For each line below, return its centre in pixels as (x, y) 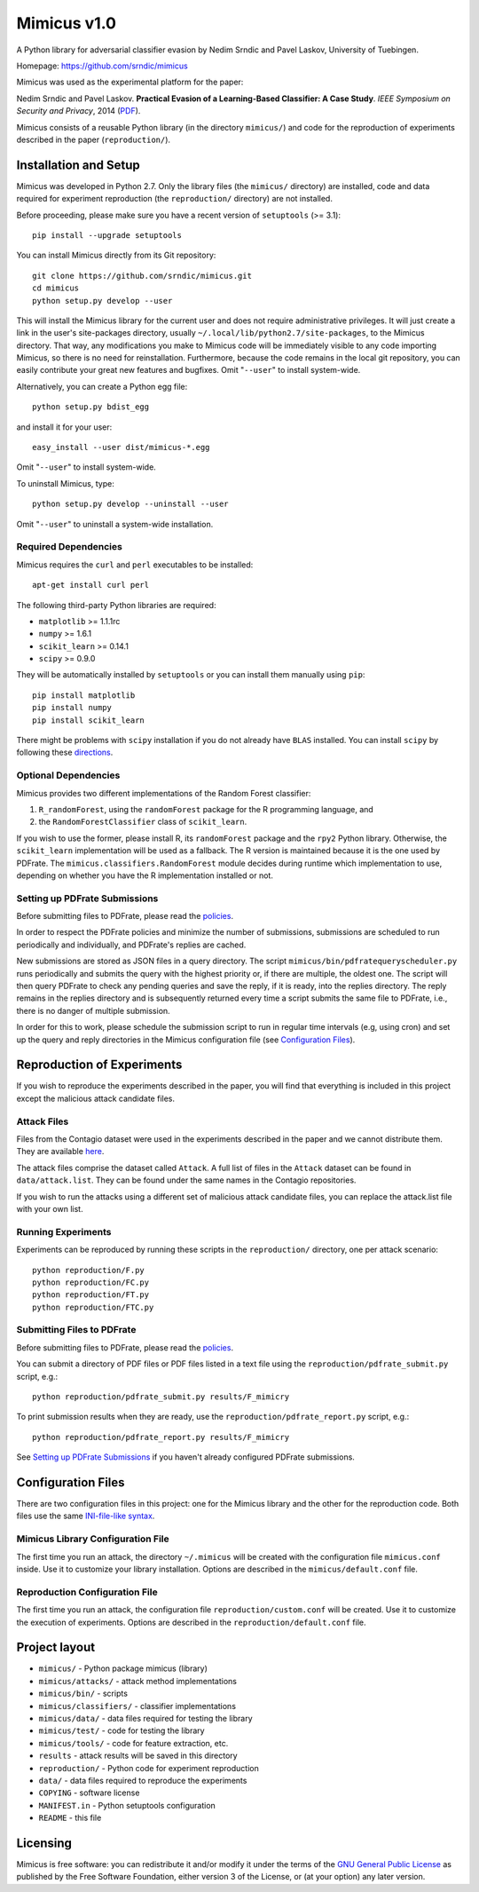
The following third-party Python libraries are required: (116, 605)
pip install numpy (72, 708)
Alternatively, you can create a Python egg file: (102, 386)
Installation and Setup (79, 165)
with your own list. (50, 1208)
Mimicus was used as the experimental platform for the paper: (130, 82)
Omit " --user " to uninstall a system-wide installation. (115, 524)
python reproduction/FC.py (91, 1282)
